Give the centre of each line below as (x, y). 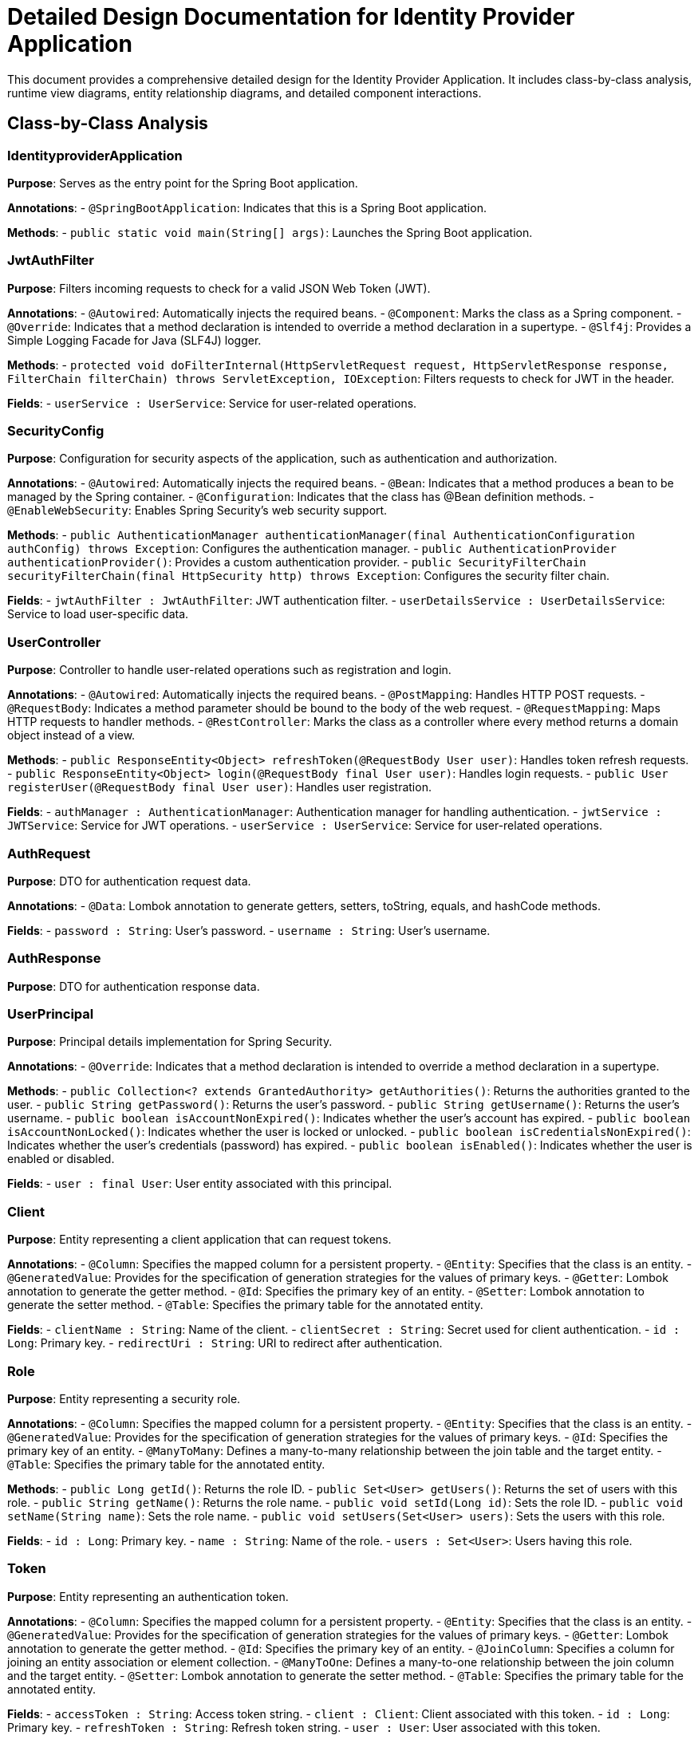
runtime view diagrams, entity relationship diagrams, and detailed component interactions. (244, 93)
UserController (54, 642)
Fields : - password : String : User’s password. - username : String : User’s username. (249, 930)
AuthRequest (49, 853)
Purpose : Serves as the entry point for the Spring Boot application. (183, 183)
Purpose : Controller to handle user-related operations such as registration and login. (229, 670)
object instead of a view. (71, 735)
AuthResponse (54, 958)
